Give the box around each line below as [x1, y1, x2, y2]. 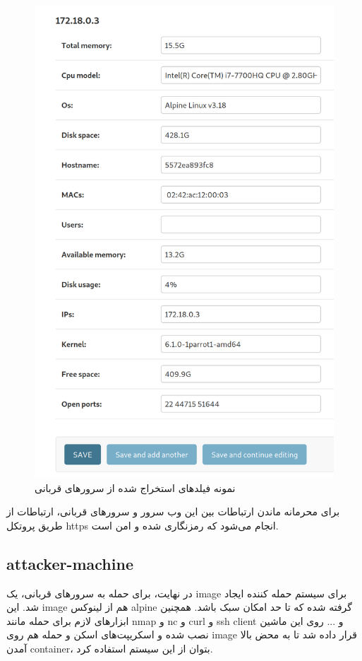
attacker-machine [6, 552, 133, 574]
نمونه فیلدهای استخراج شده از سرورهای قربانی [35, 480, 236, 495]
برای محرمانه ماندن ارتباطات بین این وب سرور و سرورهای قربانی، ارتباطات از [6, 504, 340, 519]
